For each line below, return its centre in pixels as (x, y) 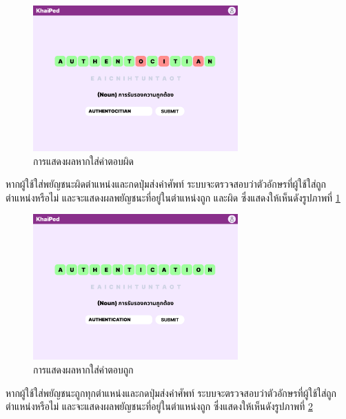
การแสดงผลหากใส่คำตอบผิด (83, 160)
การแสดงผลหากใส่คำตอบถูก (83, 369)
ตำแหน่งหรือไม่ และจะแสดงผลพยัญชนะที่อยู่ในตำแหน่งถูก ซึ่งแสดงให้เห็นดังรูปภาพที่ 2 (159, 406)
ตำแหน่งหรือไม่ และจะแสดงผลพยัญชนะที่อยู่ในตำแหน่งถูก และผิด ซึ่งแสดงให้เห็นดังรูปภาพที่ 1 (173, 197)
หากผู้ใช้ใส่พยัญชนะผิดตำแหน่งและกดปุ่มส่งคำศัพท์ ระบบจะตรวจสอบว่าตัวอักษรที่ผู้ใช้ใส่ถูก (166, 184)
